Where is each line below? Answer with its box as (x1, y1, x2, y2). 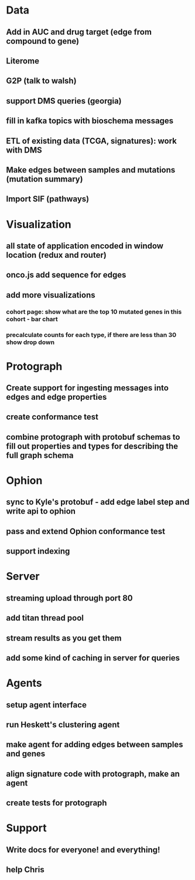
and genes (6, 749, 46, 759)
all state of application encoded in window (6, 241, 164, 251)
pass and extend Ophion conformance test (6, 526, 166, 536)
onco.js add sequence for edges (6, 270, 126, 280)
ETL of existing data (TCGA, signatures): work (6, 136, 177, 146)
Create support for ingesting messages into (6, 383, 169, 393)
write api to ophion (6, 506, 76, 517)
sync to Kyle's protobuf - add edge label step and (6, 497, 190, 507)
